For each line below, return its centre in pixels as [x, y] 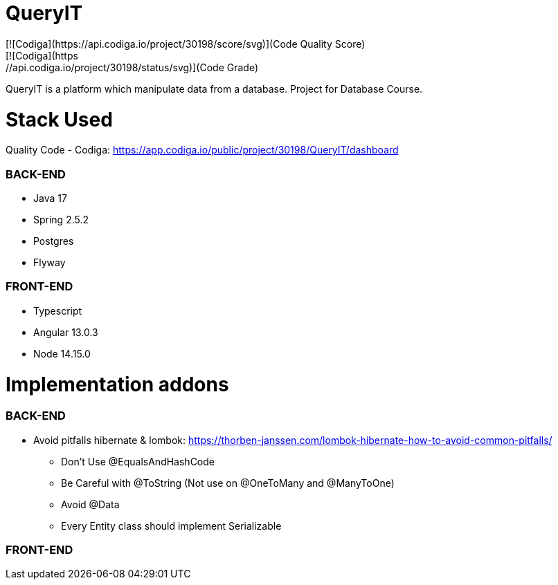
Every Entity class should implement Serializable [171, 526]
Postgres [54, 241]
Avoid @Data [90, 504]
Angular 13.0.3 [66, 332]
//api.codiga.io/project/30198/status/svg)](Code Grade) [132, 67]
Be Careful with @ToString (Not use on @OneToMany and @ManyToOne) [228, 483]
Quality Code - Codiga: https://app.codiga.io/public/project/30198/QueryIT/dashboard [202, 150]
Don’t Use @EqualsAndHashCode [138, 461]
